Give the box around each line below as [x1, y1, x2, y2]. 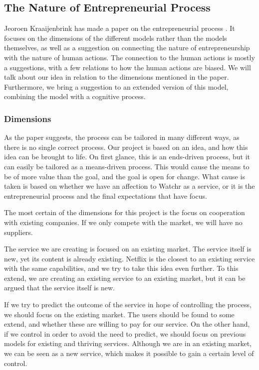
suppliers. [4, 227, 33, 237]
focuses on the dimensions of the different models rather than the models [4, 32, 227, 43]
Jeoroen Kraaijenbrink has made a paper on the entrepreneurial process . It [4, 23, 235, 33]
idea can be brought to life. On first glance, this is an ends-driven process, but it [4, 151, 250, 162]
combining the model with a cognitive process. [4, 91, 146, 102]
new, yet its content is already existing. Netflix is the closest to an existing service [4, 253, 255, 263]
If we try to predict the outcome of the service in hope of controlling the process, [4, 299, 252, 310]
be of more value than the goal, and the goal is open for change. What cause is [4, 171, 245, 181]
